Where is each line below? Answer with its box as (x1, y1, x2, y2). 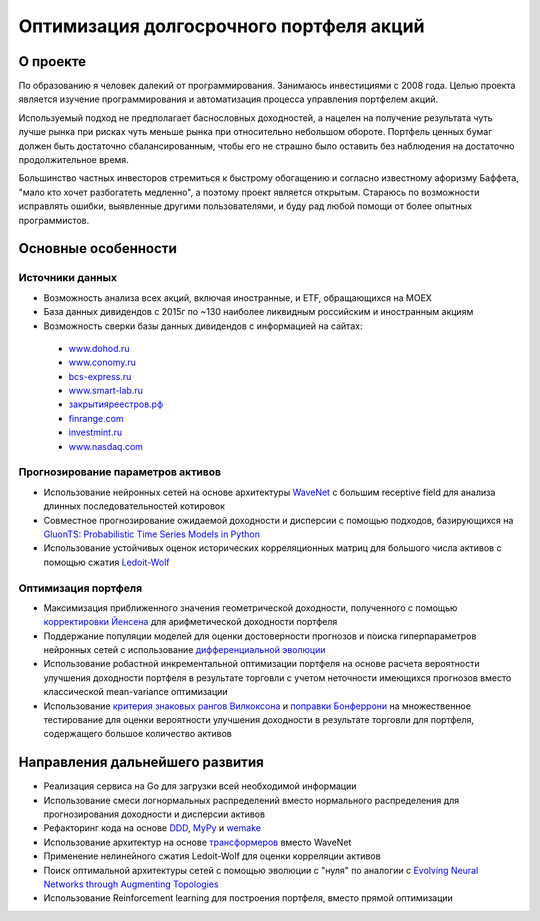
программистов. (18, 214, 90, 226)
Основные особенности (18, 240, 177, 257)
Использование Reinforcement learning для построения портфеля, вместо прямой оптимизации (43, 892, 454, 904)
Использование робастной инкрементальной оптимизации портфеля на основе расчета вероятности (43, 658, 480, 670)
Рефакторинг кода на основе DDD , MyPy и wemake (43, 822, 262, 834)
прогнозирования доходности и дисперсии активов (43, 808, 265, 820)
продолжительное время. (18, 154, 129, 166)
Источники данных (18, 271, 117, 285)
